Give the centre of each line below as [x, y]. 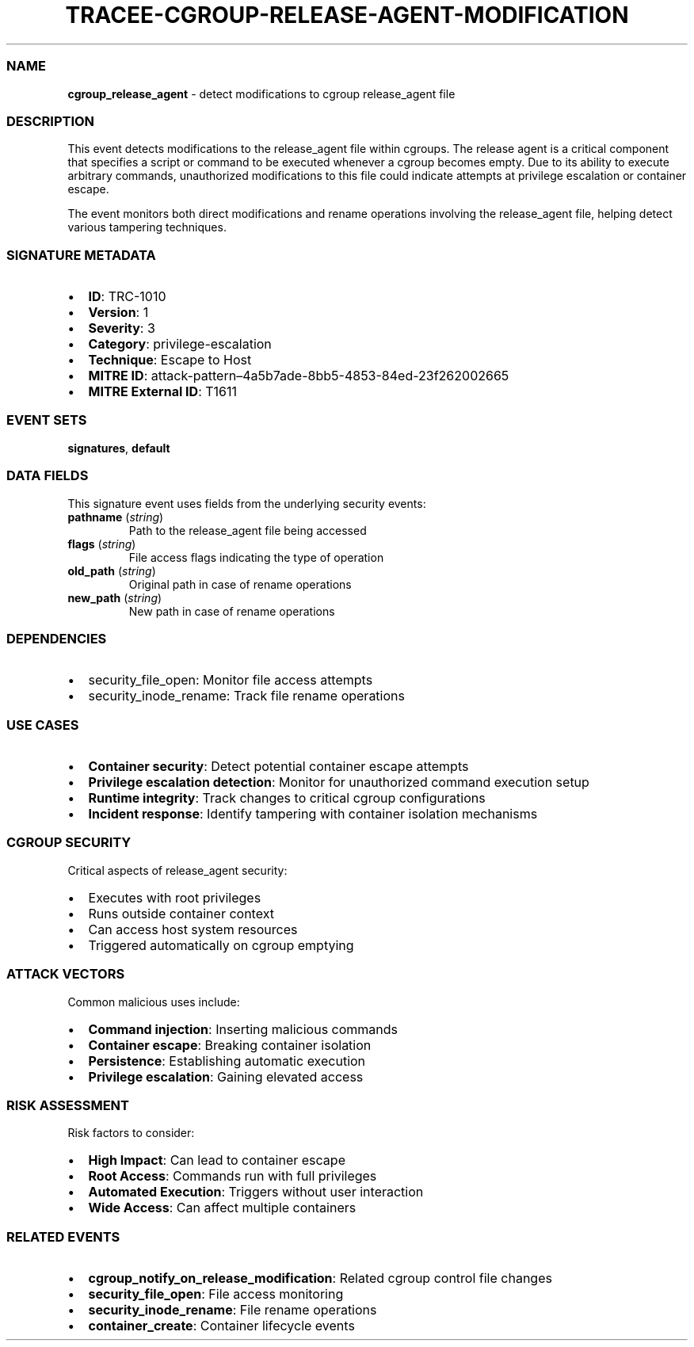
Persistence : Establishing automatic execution [227, 1061]
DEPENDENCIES [57, 638]
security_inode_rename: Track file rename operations [246, 696]
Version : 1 [118, 312]
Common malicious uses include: [154, 1002]
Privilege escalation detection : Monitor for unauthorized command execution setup [339, 782]
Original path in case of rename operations [240, 584]
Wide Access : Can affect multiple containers [222, 1208]
